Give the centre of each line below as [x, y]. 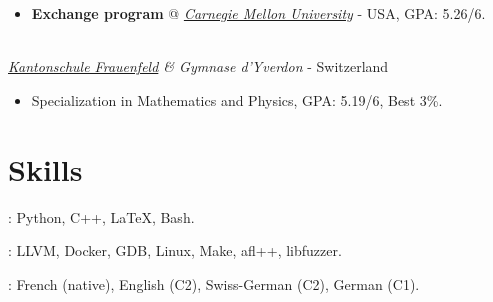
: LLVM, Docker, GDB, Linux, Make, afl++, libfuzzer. [175, 250]
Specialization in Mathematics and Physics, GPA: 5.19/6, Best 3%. [237, 99]
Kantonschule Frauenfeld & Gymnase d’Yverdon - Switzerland [198, 66]
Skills [45, 168]
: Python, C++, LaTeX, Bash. [101, 216]
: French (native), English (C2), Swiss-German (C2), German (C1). [214, 283]
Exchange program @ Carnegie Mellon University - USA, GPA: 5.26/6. [258, 13]
